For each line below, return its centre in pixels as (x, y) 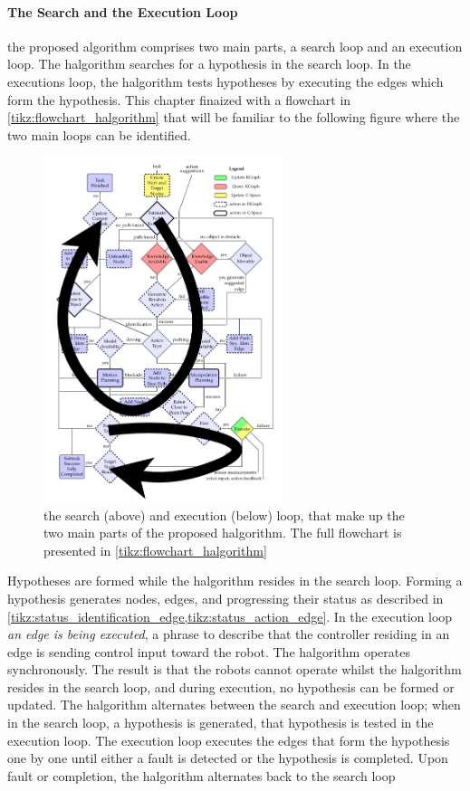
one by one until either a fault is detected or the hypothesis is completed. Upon (228, 758)
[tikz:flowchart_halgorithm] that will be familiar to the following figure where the (234, 117)
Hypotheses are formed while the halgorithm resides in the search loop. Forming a (235, 581)
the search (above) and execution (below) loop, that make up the (224, 515)
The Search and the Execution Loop (123, 11)
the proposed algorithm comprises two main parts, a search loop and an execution (235, 46)
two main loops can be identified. (99, 134)
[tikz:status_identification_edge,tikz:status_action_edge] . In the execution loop (230, 616)
